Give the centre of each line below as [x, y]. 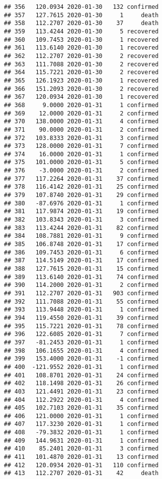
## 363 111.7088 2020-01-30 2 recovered [81, 64]
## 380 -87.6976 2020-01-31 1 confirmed [81, 203]
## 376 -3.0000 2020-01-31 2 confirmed [81, 171]
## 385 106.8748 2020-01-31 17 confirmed [81, 244]
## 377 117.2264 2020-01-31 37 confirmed [81, 179]
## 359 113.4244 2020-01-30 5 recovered [81, 31]
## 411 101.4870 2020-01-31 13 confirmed [81, 457]
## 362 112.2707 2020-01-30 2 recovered [81, 56]
